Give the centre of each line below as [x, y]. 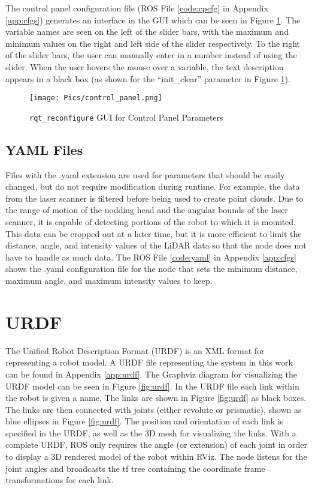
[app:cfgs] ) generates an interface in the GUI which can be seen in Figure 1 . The [153, 20]
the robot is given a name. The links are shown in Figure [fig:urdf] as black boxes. [156, 398]
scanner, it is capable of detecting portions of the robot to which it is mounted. [151, 222]
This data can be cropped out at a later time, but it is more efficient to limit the [154, 233]
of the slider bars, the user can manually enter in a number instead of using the [151, 55]
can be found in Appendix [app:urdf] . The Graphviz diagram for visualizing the [151, 374]
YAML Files [44, 149]
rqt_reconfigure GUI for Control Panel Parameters [126, 117]
